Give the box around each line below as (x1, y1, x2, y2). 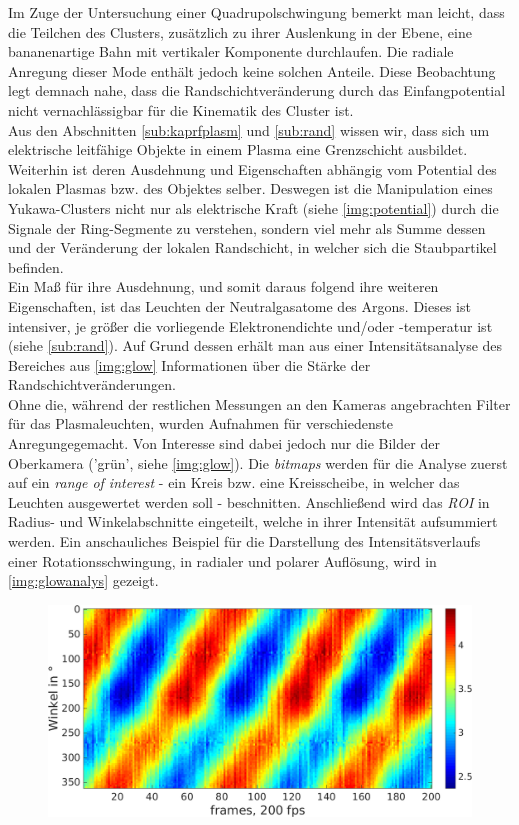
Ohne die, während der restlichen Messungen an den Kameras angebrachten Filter (8, 393, 511, 414)
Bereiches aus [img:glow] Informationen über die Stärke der (8, 354, 371, 375)
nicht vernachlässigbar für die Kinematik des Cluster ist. (8, 99, 354, 120)
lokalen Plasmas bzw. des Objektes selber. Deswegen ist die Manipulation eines (8, 178, 493, 199)
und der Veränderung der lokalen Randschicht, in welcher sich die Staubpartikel (8, 237, 497, 258)
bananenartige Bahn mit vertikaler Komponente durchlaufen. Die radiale (8, 41, 454, 62)
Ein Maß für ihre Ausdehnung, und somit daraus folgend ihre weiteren (8, 276, 439, 297)
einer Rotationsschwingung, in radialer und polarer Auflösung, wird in (8, 550, 437, 571)
